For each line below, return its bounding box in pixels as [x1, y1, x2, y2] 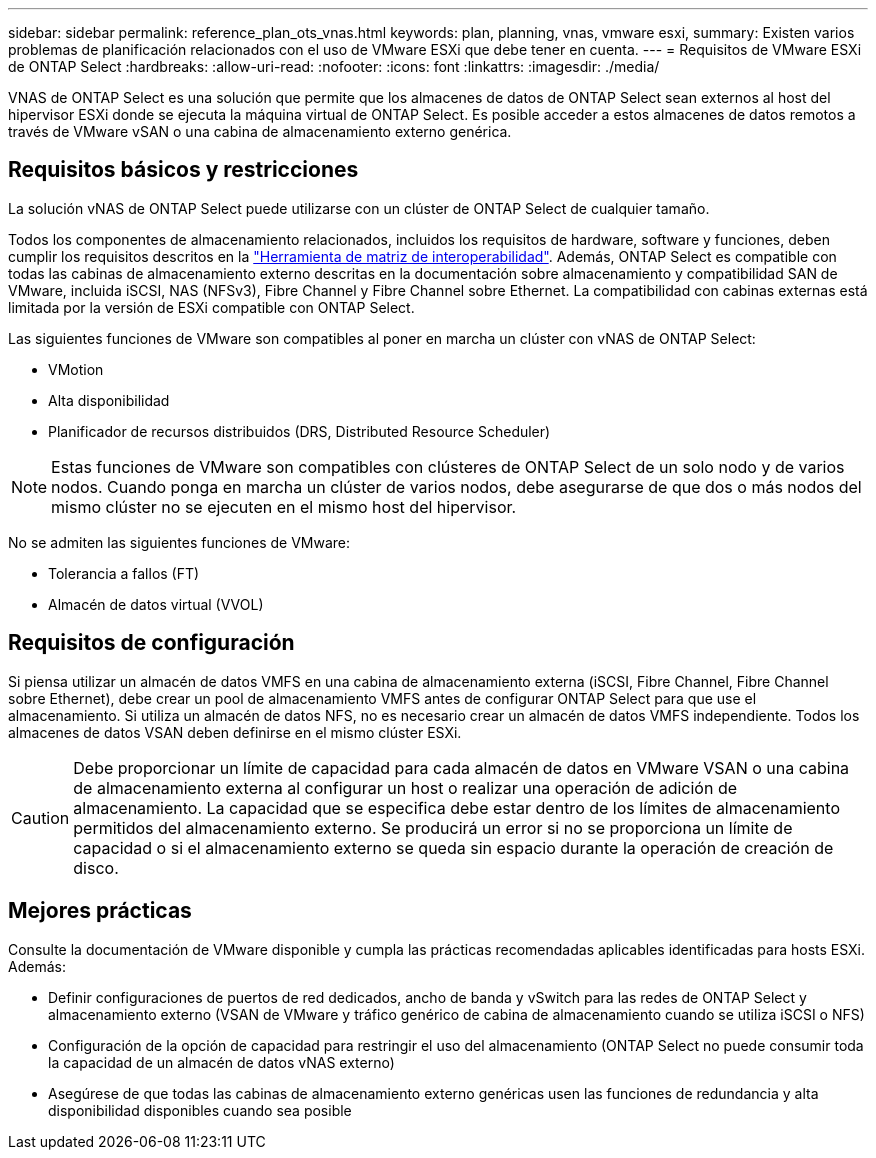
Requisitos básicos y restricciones [8, 157, 359, 183]
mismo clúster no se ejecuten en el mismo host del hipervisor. [51, 496, 517, 517]
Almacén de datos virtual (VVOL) [48, 595, 264, 613]
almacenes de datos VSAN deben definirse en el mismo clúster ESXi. [8, 723, 462, 741]
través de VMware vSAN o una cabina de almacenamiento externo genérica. [8, 123, 512, 140]
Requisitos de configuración [8, 630, 295, 656]
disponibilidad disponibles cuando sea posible [48, 1101, 352, 1119]
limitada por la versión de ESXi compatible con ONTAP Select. [8, 298, 415, 316]
